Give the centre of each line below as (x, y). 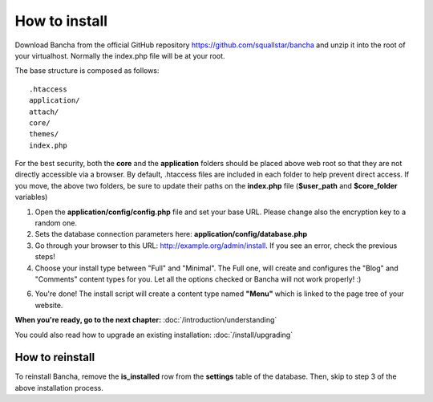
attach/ (44, 112)
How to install (61, 21)
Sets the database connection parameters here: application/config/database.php (171, 234)
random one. (56, 223)
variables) (31, 197)
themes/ (44, 134)
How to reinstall (55, 357)
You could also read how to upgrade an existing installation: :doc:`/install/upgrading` (154, 335)
